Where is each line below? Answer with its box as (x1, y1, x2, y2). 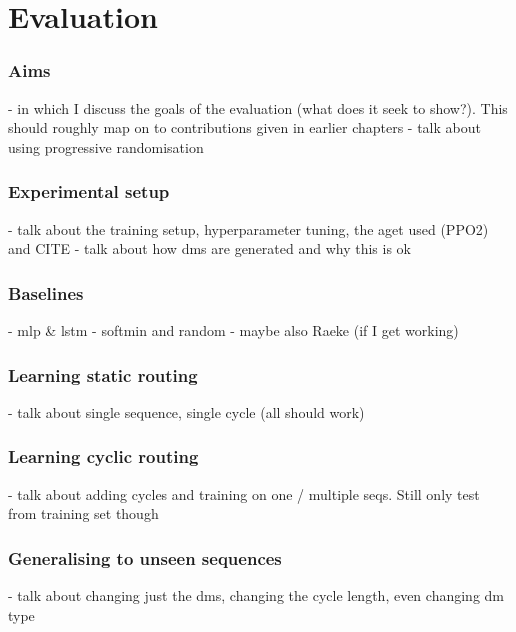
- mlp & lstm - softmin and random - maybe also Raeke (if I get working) (8, 320, 459, 340)
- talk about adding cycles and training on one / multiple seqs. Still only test (8, 483, 480, 504)
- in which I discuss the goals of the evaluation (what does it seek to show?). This (8, 97, 508, 118)
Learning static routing (8, 362, 198, 387)
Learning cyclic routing (8, 444, 199, 469)
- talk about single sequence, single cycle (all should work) (8, 401, 365, 422)
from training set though (8, 503, 159, 524)
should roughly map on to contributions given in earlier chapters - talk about (8, 117, 481, 138)
